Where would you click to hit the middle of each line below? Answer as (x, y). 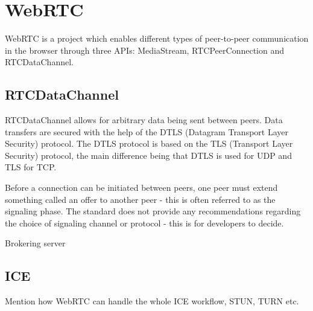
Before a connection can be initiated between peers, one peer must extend (141, 188)
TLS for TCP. (31, 167)
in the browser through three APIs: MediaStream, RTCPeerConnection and (144, 50)
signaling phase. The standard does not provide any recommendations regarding (153, 211)
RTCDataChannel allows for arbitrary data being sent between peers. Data (144, 120)
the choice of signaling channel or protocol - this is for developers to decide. (144, 223)
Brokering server (35, 243)
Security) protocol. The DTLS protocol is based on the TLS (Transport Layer (149, 143)
